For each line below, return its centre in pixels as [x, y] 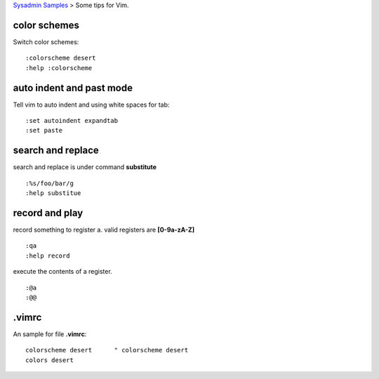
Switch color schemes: [46, 41]
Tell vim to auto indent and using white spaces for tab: [91, 105]
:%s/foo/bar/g [49, 183]
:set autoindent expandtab [72, 120]
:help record [48, 255]
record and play [48, 213]
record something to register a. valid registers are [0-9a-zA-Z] [104, 230]
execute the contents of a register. [62, 272]
